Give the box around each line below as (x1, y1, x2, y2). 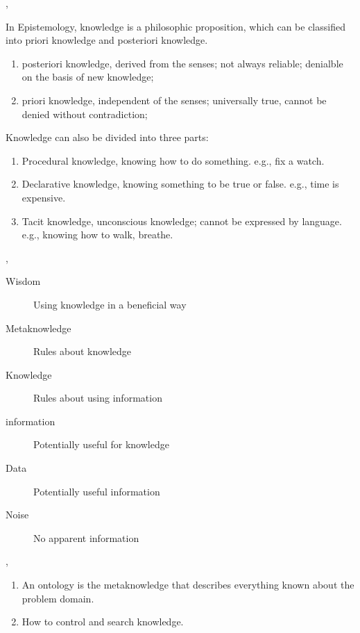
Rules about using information (33, 391, 162, 405)
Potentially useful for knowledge (33, 437, 169, 452)
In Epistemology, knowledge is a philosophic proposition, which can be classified (6, 19, 345, 33)
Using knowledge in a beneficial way (33, 297, 187, 311)
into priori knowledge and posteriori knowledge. (6, 33, 208, 47)
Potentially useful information (33, 484, 160, 498)
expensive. (22, 190, 66, 204)
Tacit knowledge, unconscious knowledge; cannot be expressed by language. (22, 213, 342, 228)
